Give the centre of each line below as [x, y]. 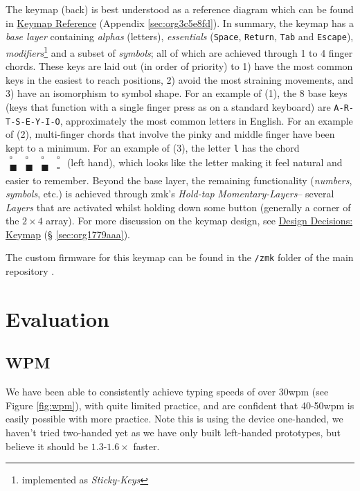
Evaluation [57, 318]
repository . [30, 271]
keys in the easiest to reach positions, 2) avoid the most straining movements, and [180, 79]
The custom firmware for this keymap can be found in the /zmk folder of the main [180, 257]
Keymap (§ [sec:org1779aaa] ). [68, 234]
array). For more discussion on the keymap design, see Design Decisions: [199, 221]
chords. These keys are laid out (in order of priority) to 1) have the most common [179, 66]
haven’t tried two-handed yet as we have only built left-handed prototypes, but [173, 432]
